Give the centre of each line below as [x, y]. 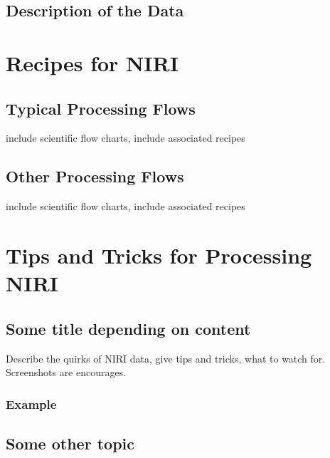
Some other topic [70, 443]
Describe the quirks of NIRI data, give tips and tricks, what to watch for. [166, 358]
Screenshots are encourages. [66, 372]
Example [31, 404]
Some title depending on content [128, 328]
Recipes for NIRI [92, 62]
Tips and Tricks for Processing [159, 255]
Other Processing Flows [95, 176]
